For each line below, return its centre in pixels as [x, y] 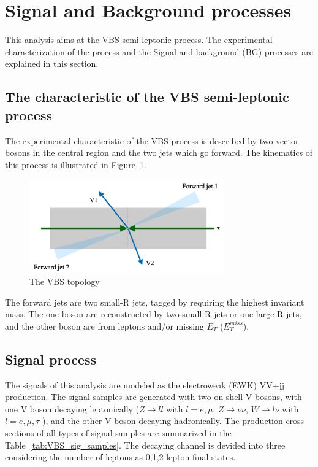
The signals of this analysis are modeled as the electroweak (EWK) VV [139, 384]
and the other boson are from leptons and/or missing [104, 326]
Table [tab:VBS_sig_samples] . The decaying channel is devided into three [145, 445]
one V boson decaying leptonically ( [72, 408]
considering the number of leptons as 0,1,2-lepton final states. [120, 457]
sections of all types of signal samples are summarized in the [118, 432]
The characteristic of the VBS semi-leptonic [147, 97]
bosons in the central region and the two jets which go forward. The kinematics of [159, 152]
